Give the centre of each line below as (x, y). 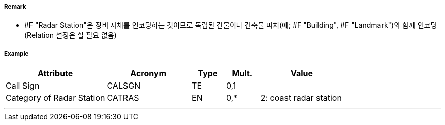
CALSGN (124, 86)
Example (17, 53)
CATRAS (123, 98)
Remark (15, 7)
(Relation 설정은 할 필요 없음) (71, 35)
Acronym (148, 74)
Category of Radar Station (55, 98)
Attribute (55, 74)
